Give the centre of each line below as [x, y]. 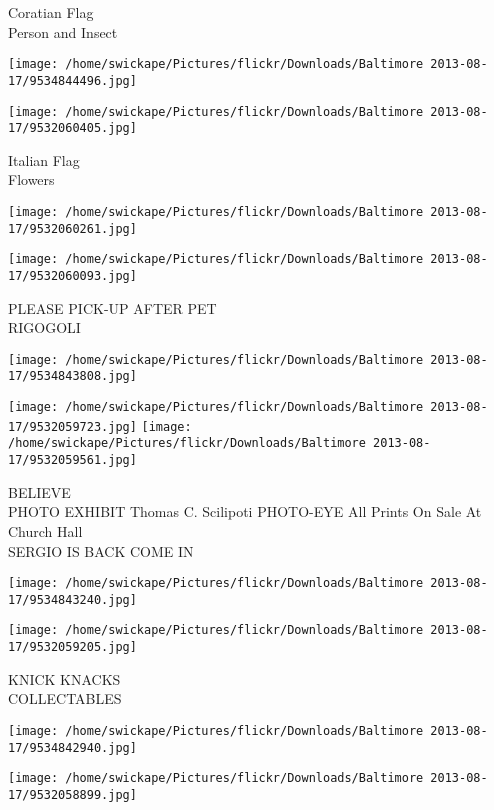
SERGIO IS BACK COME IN [101, 550]
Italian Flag [44, 159]
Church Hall [45, 530]
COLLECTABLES [65, 698]
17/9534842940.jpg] [72, 747]
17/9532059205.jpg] [72, 647]
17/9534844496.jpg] [72, 80]
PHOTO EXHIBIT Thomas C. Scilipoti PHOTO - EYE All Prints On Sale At [245, 511]
